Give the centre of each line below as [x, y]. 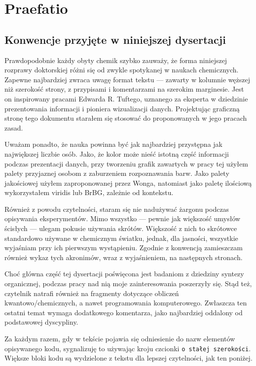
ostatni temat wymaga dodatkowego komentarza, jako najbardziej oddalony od [124, 312]
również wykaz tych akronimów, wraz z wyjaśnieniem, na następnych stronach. [124, 257]
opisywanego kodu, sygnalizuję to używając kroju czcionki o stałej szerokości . [128, 348]
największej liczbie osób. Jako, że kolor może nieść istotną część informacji [117, 153]
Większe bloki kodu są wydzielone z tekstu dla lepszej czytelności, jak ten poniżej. [128, 358]
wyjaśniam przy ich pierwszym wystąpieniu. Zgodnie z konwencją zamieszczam [124, 248]
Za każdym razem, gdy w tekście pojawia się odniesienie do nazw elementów [120, 339]
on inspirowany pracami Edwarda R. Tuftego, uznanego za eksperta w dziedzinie [126, 98]
